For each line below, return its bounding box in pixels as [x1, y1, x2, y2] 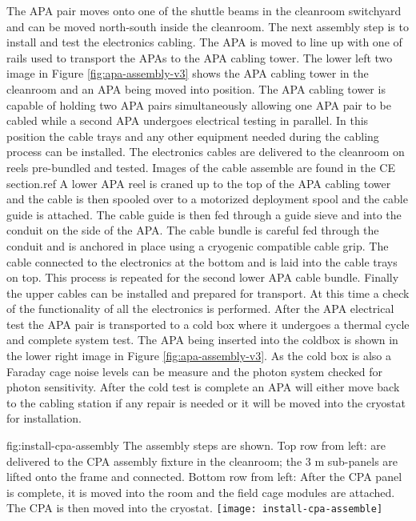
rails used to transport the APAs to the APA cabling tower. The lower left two [6, 49, 393, 66]
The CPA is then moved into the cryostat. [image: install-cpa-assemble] [6, 499, 383, 516]
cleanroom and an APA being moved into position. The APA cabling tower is [6, 80, 386, 97]
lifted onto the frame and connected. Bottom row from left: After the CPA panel [6, 468, 402, 485]
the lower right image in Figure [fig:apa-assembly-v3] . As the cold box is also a [6, 347, 391, 364]
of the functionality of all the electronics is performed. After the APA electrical [6, 300, 394, 317]
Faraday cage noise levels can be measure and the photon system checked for [6, 363, 383, 379]
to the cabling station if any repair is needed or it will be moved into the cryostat [6, 394, 406, 411]
